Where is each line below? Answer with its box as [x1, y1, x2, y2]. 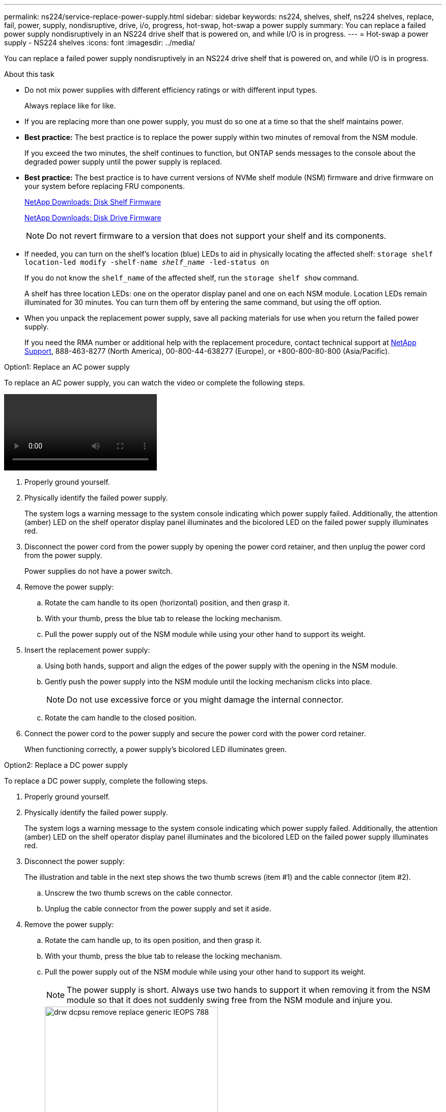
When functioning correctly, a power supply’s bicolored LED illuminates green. [24, 745, 287, 754]
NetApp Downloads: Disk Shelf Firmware [24, 198, 161, 206]
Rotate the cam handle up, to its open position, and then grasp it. [45, 936, 262, 944]
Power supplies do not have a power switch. [24, 567, 173, 575]
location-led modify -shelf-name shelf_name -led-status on [24, 258, 269, 266]
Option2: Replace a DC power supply [4, 761, 128, 769]
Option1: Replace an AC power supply [4, 363, 130, 371]
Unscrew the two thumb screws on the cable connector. [45, 888, 233, 897]
